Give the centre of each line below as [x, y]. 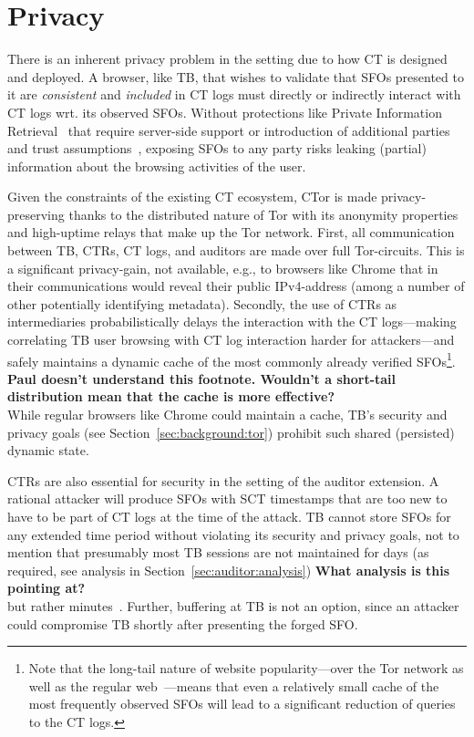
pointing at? [46, 588]
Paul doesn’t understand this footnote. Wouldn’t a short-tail [202, 378]
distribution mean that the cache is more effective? [171, 396]
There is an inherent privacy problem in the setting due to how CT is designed [227, 59]
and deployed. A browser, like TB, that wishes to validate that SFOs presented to [236, 76]
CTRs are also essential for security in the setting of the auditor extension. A [223, 480]
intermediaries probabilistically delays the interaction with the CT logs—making [232, 322]
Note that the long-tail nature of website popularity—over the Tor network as [246, 668]
